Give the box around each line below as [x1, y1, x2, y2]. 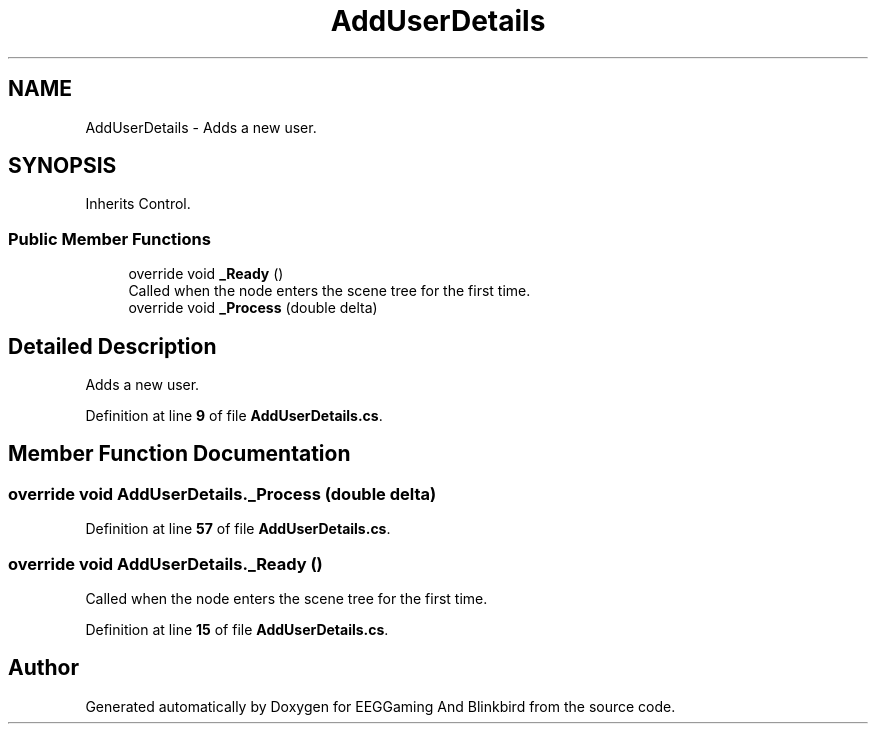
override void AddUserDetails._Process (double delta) [8, 483, 437, 504]
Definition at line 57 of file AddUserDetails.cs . [85, 520, 391, 538]
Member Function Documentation [8, 441, 351, 467]
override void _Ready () [128, 265, 284, 283]
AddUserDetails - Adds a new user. [85, 118, 317, 136]
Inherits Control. [85, 195, 191, 213]
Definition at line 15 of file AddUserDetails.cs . [85, 621, 389, 638]
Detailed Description [8, 333, 217, 359]
